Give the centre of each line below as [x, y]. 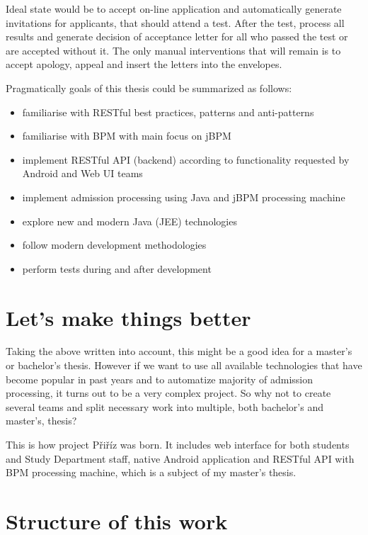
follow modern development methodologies [114, 245]
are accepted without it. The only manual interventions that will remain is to [173, 50]
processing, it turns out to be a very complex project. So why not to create [168, 393]
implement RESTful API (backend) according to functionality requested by [186, 159]
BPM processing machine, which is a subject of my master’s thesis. [151, 472]
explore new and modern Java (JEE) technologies [130, 221]
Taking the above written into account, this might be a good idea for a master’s [179, 351]
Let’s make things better [128, 317]
